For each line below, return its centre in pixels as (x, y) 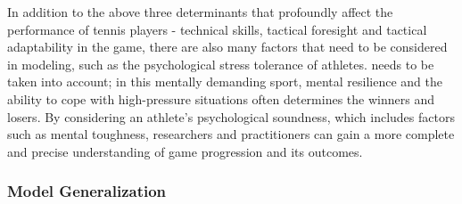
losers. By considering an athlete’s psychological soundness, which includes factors (231, 116)
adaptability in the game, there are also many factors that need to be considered (227, 47)
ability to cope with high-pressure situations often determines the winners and (221, 98)
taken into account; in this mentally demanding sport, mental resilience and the (225, 82)
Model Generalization (87, 191)
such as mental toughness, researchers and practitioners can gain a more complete (231, 134)
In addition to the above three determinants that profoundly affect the (200, 12)
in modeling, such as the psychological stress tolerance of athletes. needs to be (221, 64)
